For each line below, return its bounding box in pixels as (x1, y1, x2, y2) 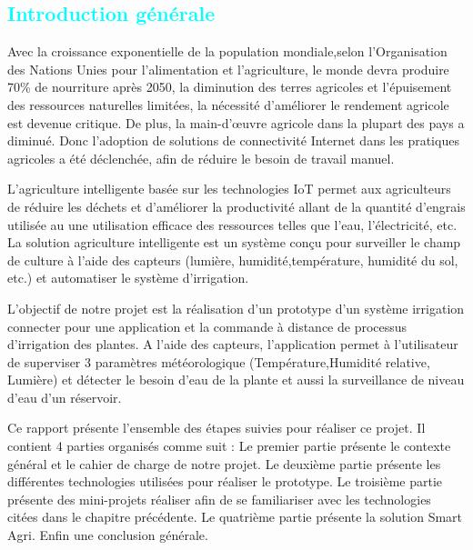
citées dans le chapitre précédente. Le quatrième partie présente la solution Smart (7, 507, 463, 526)
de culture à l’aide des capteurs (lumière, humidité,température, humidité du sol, (7, 250, 458, 269)
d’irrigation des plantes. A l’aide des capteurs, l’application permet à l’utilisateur (7, 335, 458, 354)
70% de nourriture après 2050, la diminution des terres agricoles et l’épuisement (7, 77, 452, 96)
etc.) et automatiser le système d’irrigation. (7, 268, 249, 287)
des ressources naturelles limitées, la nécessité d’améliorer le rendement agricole (7, 95, 449, 114)
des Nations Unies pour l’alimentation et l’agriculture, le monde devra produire (7, 59, 449, 78)
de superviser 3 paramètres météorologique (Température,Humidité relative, (7, 352, 430, 371)
